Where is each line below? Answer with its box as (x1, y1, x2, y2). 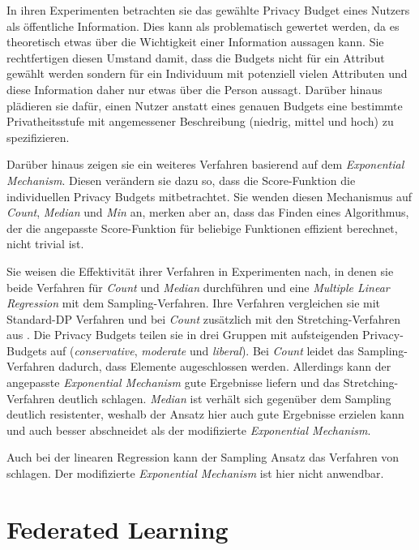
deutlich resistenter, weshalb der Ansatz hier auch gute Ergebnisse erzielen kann (6, 406, 404, 423)
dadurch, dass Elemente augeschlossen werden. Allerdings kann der (58, 358, 391, 375)
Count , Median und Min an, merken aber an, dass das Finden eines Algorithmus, (6, 204, 409, 221)
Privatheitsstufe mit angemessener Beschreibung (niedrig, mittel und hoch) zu (6, 113, 394, 130)
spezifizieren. (6, 128, 70, 145)
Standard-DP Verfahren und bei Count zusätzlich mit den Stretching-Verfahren (6, 310, 400, 327)
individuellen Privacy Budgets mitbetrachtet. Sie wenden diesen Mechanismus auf (6, 187, 413, 204)
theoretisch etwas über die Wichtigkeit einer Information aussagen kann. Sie (6, 33, 384, 50)
